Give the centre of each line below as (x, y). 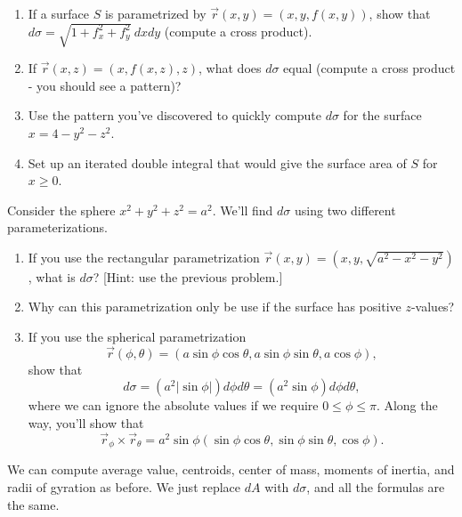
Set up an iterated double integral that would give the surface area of (217, 162)
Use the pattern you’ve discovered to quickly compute (175, 115)
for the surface (382, 115)
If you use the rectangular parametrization (144, 257)
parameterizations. (57, 227)
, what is (52, 276)
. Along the (407, 405)
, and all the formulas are (376, 486)
